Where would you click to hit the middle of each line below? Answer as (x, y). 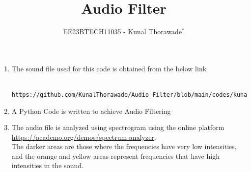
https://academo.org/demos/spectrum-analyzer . (84, 137)
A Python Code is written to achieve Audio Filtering (91, 111)
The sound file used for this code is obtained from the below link (109, 68)
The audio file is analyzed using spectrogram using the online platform (118, 127)
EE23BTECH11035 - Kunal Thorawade (123, 32)
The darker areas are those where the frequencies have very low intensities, (124, 146)
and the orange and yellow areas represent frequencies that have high (115, 156)
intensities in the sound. (47, 165)
